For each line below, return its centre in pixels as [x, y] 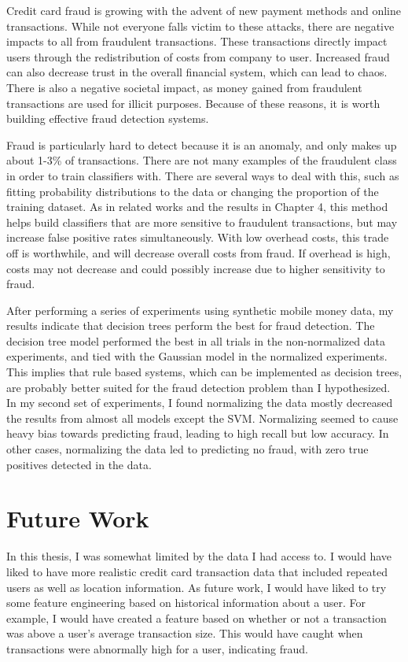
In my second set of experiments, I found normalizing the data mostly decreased [200, 403]
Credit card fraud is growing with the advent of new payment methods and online [204, 10]
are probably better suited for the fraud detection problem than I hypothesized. [198, 387]
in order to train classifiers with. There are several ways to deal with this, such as [203, 175]
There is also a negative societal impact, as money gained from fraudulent [184, 87]
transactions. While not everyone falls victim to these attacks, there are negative [200, 26]
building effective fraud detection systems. [108, 118]
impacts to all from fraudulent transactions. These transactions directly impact [197, 41]
